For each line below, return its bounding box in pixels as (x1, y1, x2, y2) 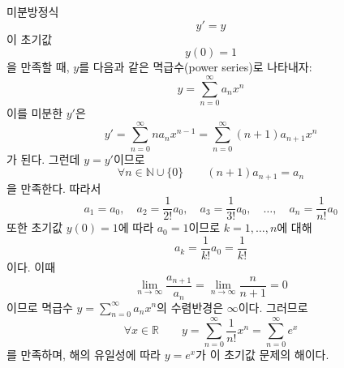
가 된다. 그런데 (6, 150, 80, 167)
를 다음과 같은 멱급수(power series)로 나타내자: (79, 58, 312, 75)
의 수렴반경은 (157, 298, 224, 315)
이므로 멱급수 (6, 298, 73, 315)
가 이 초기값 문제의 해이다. (196, 346, 329, 363)
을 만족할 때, (6, 58, 70, 75)
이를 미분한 (6, 104, 63, 121)
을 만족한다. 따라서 (6, 179, 101, 196)
